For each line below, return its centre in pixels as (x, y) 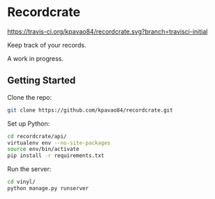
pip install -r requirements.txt (56, 156)
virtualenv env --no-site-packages (59, 143)
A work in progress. (36, 58)
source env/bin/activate (43, 149)
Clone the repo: (30, 97)
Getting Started (42, 81)
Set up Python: (29, 124)
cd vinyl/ (22, 182)
